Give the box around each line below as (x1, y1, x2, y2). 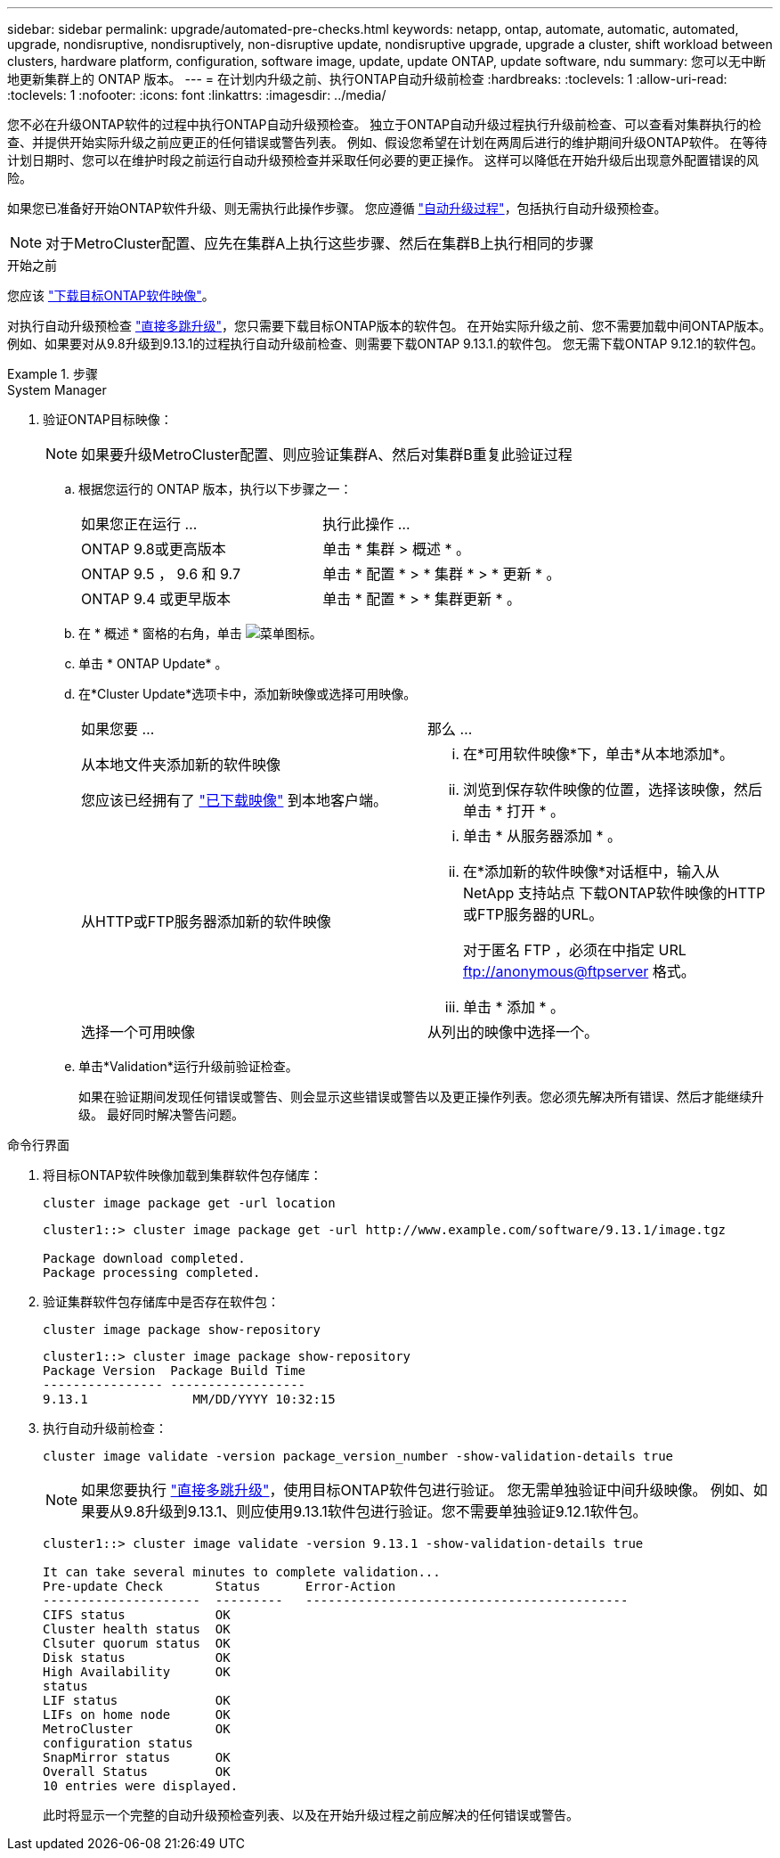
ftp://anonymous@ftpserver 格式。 (463, 962, 695, 980)
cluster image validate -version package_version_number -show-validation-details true (43, 1449, 674, 1463)
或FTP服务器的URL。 (463, 905, 604, 923)
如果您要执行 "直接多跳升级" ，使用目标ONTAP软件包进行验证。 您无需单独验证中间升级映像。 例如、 (81, 1481, 754, 1499)
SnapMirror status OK (43, 1750, 231, 1764)
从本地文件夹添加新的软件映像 (81, 756, 281, 773)
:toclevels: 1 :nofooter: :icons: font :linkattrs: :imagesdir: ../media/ (7, 87, 386, 102)
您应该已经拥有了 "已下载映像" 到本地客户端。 (81, 791, 387, 809)
